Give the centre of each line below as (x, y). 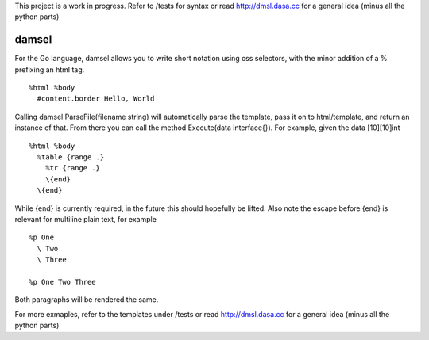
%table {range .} (71, 157)
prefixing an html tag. (50, 69)
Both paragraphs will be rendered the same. (87, 300)
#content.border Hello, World (96, 99)
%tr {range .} (73, 168)
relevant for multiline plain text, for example (85, 219)
